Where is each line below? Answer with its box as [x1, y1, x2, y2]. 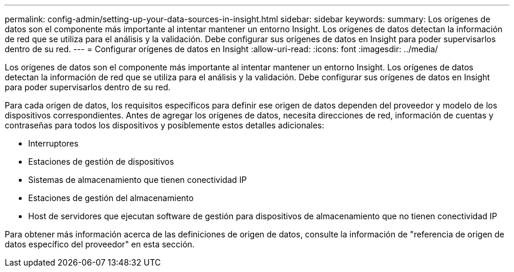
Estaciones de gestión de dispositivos [28, 157, 174, 166]
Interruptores [28, 138, 79, 148]
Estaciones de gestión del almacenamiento [28, 193, 194, 203]
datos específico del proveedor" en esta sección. [5, 239, 195, 249]
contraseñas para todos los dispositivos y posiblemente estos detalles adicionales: [5, 120, 324, 130]
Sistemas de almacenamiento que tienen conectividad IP [28, 175, 247, 185]
